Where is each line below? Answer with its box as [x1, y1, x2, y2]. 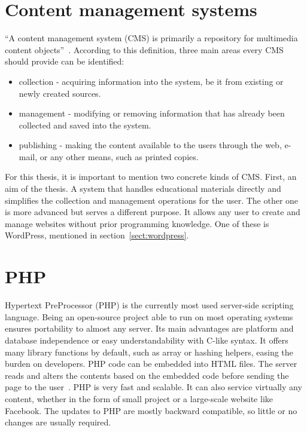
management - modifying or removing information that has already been [19, 107, 285, 120]
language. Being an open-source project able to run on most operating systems [5, 310, 293, 323]
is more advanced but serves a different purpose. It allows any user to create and [5, 206, 300, 218]
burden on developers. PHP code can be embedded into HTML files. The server [5, 357, 297, 370]
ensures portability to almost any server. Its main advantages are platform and [5, 322, 294, 335]
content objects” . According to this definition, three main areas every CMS [5, 43, 284, 56]
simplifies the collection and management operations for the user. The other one [5, 194, 299, 206]
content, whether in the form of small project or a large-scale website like [5, 392, 273, 405]
